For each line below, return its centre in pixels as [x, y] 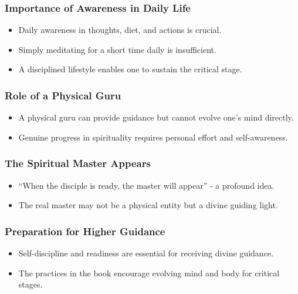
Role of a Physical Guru [63, 95]
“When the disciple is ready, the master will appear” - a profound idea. [146, 185]
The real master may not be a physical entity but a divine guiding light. [148, 205]
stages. [31, 284]
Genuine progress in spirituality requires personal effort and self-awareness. [153, 137]
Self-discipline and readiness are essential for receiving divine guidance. [146, 253]
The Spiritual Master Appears [78, 163]
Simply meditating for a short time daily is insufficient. [117, 49]
